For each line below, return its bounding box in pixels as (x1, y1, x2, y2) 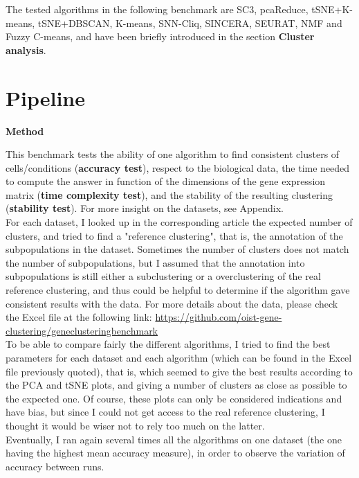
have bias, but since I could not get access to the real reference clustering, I (6, 405, 325, 419)
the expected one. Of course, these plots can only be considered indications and (6, 391, 342, 405)
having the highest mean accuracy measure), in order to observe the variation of (6, 445, 345, 460)
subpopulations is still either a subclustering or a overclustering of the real (6, 269, 321, 283)
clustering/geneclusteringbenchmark (6, 323, 158, 337)
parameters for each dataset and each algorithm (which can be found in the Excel (6, 351, 352, 364)
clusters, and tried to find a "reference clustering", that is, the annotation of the (6, 228, 343, 242)
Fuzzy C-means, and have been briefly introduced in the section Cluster (6, 29, 315, 44)
